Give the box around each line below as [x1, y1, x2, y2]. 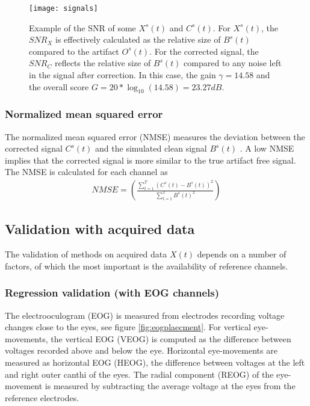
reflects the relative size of [54, 57, 151, 69]
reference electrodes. [5, 391, 79, 404]
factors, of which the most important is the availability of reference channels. [5, 259, 288, 272]
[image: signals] [29, 4, 98, 13]
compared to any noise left [184, 57, 282, 69]
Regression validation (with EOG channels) [5, 285, 220, 300]
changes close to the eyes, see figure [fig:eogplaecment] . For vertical [5, 321, 251, 333]
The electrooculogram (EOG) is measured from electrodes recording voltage [5, 309, 285, 321]
